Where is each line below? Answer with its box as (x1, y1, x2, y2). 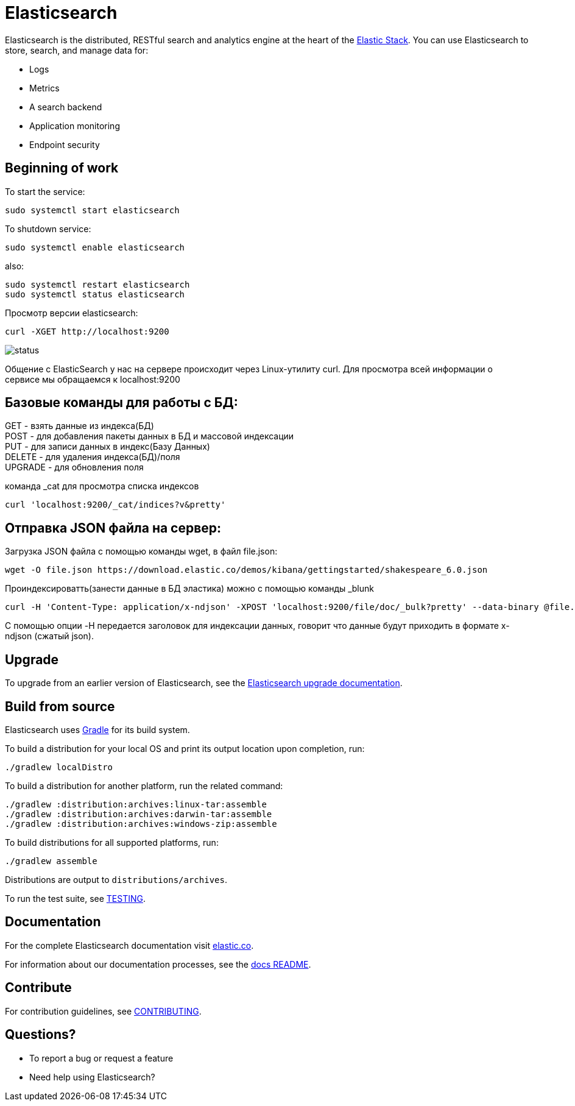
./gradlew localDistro (5, 762, 113, 772)
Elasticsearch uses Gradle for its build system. (5, 724, 190, 735)
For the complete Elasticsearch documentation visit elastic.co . (5, 940, 254, 951)
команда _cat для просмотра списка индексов (5, 481, 199, 492)
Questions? (5, 1027, 76, 1043)
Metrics (29, 82, 60, 93)
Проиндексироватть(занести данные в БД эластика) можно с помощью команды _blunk (5, 583, 374, 594)
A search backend (29, 101, 102, 112)
